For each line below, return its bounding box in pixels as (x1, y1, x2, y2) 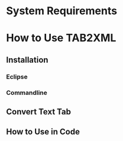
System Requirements (6, 4, 117, 18)
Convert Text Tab (6, 107, 71, 117)
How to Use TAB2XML (6, 31, 116, 45)
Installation (6, 55, 48, 65)
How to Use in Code (6, 127, 80, 137)
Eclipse (6, 72, 28, 81)
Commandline (6, 88, 47, 97)
